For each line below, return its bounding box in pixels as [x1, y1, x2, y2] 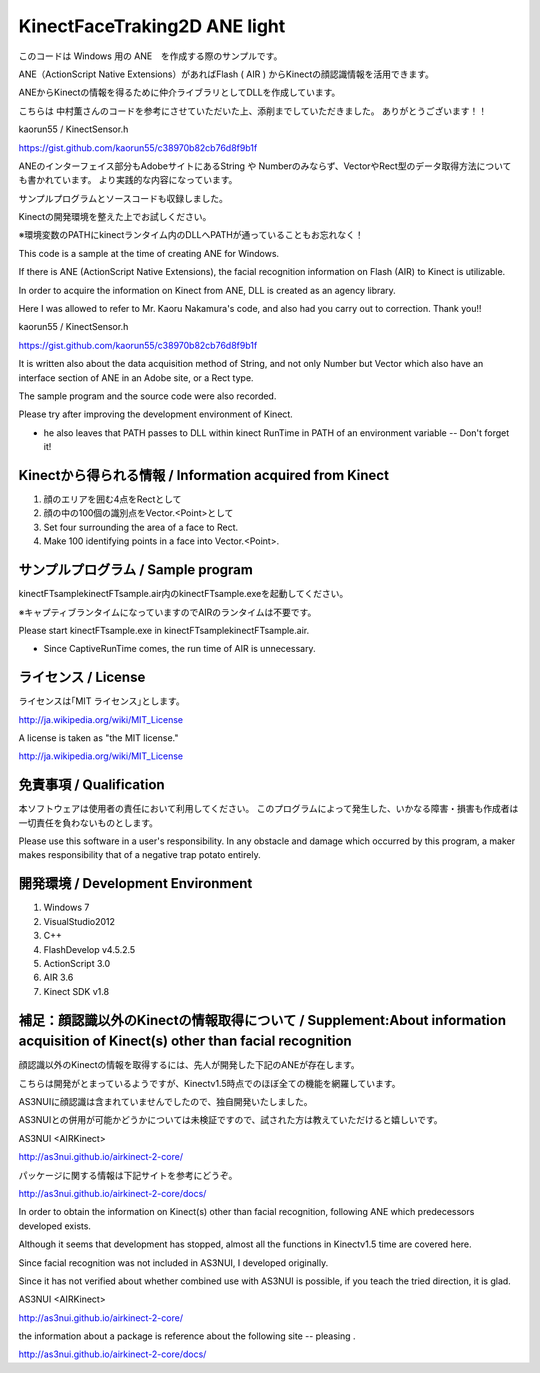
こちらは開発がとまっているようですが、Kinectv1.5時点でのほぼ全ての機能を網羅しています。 [18, 1077, 401, 1089]
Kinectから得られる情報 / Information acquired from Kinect [18, 466, 390, 484]
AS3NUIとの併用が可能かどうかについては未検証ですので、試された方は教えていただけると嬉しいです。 [18, 1114, 444, 1126]
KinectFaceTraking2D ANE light [18, 15, 286, 37]
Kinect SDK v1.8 [43, 985, 110, 997]
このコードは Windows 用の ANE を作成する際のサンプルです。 [18, 50, 283, 62]
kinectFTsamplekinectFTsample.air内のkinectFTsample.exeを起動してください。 [18, 588, 349, 600]
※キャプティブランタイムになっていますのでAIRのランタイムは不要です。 [18, 606, 317, 618]
